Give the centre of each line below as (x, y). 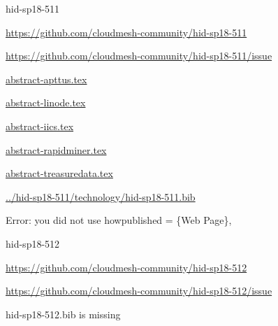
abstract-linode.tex (46, 102)
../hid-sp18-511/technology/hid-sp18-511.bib (101, 196)
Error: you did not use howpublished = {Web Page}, (119, 220)
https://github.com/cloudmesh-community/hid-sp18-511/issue (139, 56)
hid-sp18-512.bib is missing (63, 314)
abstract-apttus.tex (46, 79)
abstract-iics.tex (40, 126)
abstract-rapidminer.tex (56, 149)
